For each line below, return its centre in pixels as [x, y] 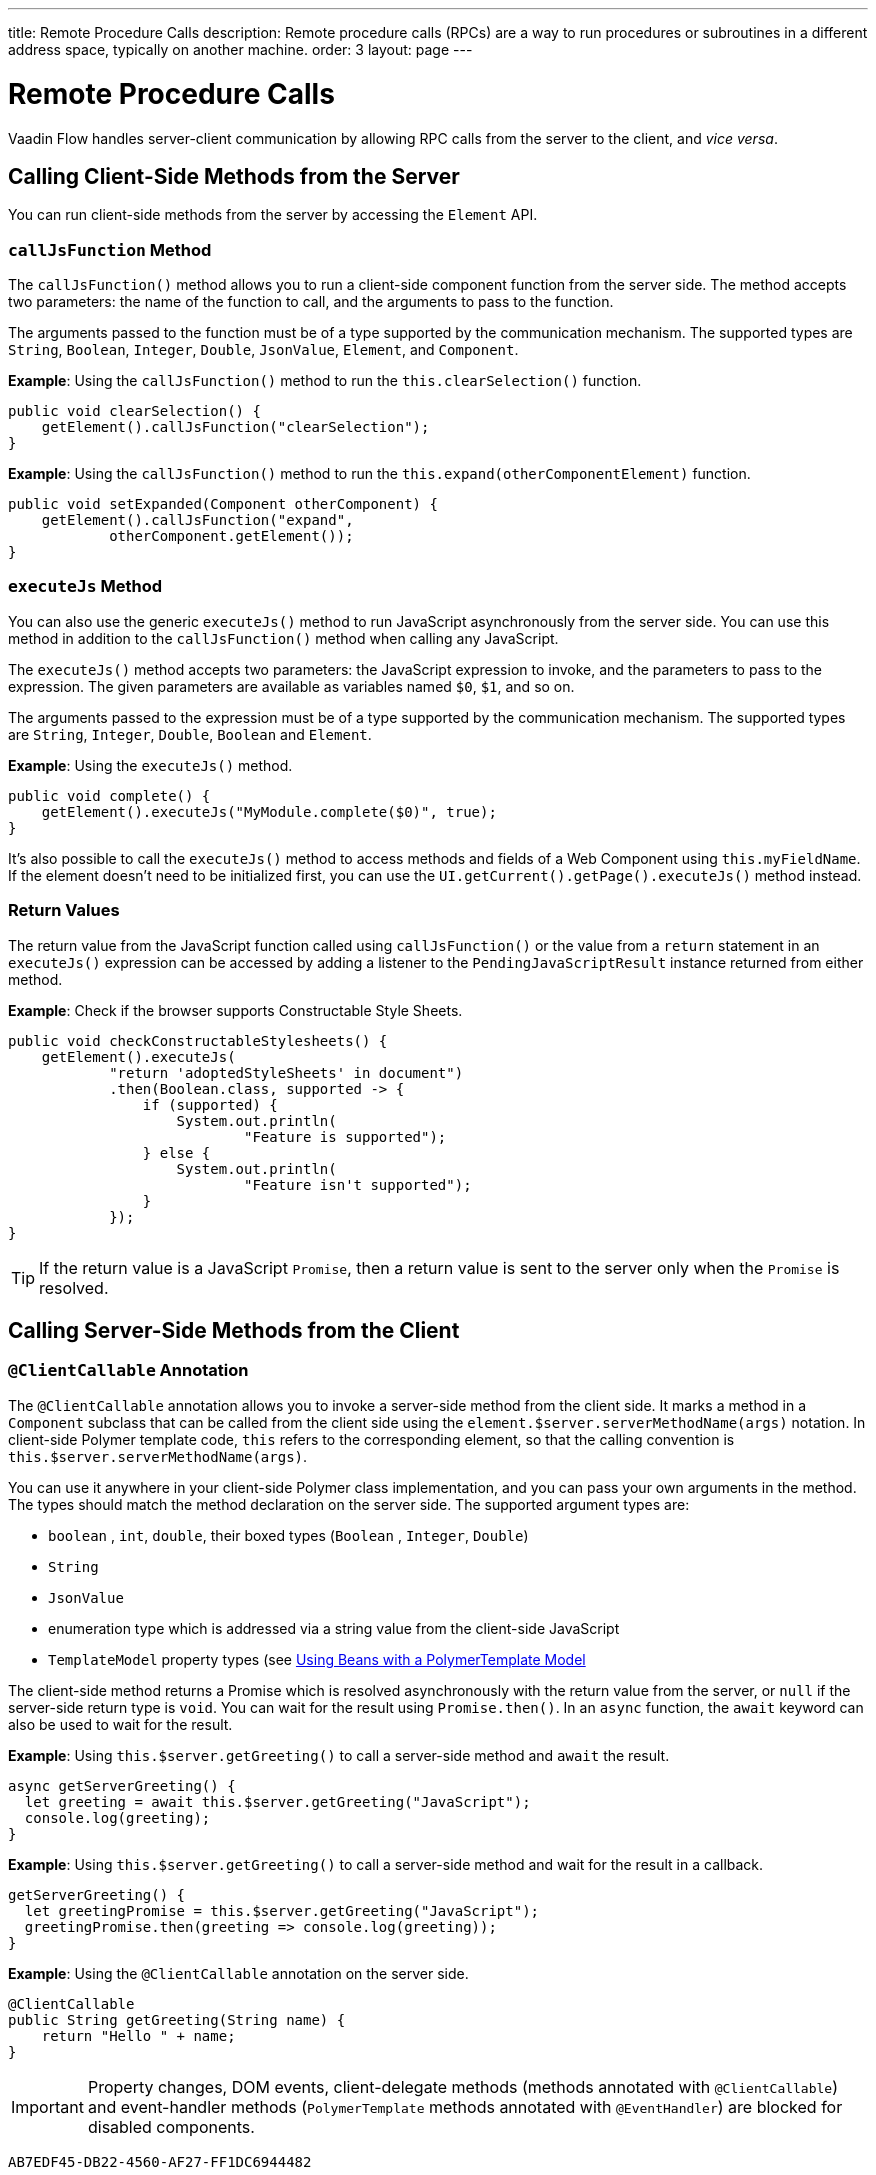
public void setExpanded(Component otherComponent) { [223, 504]
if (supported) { [210, 1104]
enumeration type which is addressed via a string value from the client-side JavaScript [334, 1628]
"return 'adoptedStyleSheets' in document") [286, 1072]
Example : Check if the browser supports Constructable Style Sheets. [235, 1010]
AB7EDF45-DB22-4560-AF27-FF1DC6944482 [160, 2161]
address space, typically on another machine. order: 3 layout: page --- [240, 49]
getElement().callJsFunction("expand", [197, 520]
